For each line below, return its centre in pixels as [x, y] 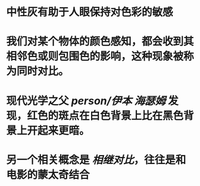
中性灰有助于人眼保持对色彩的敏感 [90, 12]
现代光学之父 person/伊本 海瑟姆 [86, 101]
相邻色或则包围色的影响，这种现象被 [95, 56]
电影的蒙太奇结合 [48, 174]
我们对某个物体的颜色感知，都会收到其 [100, 42]
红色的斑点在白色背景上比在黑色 [105, 116]
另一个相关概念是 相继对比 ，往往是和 [96, 160]
